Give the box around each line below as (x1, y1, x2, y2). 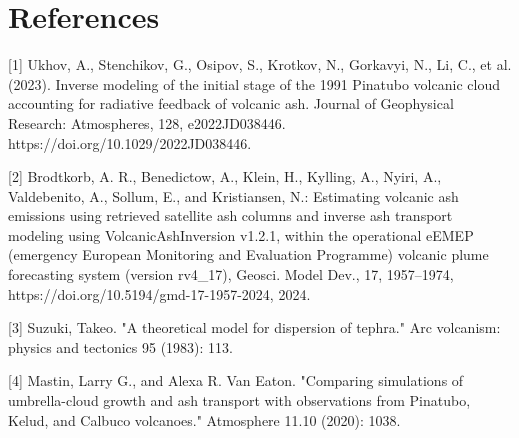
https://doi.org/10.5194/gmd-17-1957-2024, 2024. (8, 283, 311, 304)
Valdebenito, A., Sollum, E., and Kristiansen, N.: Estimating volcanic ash (8, 185, 459, 206)
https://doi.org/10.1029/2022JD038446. (8, 132, 252, 153)
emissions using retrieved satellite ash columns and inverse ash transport (8, 205, 453, 226)
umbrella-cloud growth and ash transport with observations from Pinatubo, (8, 390, 471, 411)
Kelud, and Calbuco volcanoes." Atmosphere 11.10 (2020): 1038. (8, 409, 401, 430)
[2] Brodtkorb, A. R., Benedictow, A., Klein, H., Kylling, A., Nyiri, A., (8, 166, 442, 187)
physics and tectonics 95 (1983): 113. (8, 336, 233, 357)
